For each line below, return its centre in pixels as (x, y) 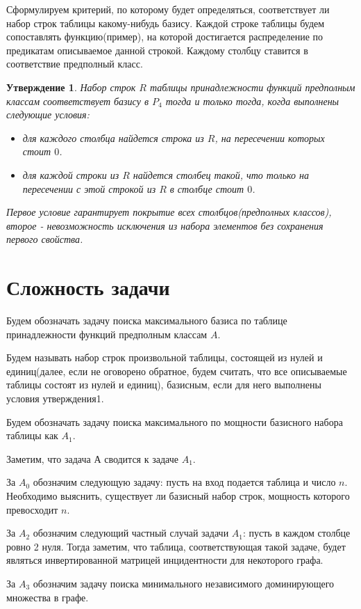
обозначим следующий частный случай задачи (131, 533)
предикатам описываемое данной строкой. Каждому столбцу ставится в (157, 50)
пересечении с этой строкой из (89, 188)
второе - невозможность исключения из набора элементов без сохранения (165, 225)
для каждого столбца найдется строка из (113, 137)
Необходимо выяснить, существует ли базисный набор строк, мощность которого (178, 495)
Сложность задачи (88, 287)
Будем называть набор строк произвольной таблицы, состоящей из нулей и (165, 357)
